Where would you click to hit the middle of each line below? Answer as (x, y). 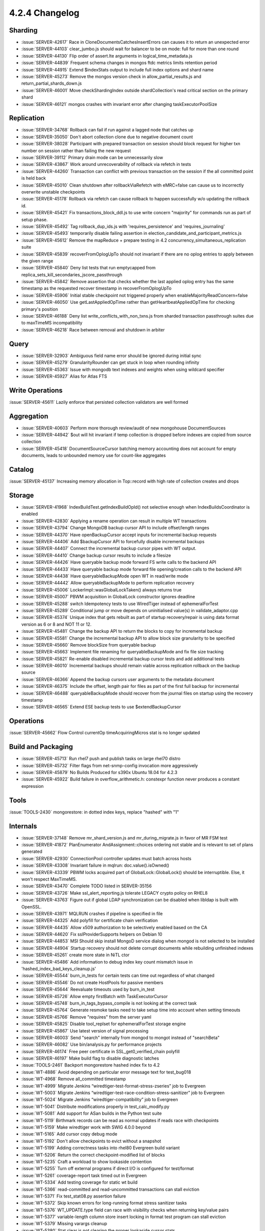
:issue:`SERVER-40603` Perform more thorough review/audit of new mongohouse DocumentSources (123, 428)
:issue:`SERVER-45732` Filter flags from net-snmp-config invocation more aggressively (110, 765)
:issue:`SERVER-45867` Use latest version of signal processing (85, 1031)
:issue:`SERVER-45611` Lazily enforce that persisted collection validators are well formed (99, 402)
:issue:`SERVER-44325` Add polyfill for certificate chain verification (90, 920)
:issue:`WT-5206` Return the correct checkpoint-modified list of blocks (93, 1155)
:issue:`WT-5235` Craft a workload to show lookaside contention (87, 1162)
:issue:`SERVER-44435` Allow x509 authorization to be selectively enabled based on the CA (114, 927)
